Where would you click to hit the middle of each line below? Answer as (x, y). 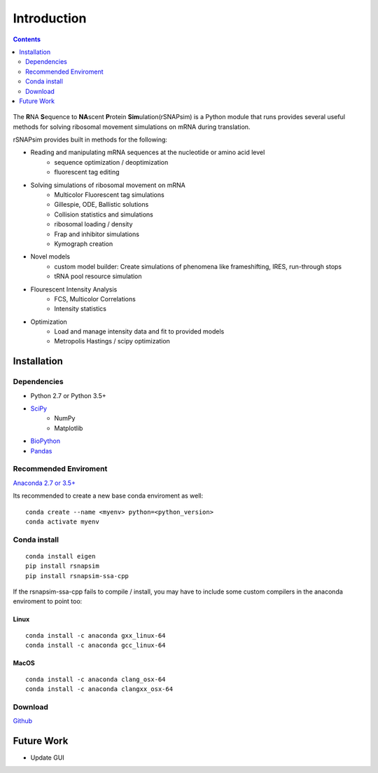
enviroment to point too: (48, 601)
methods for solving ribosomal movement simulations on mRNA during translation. (132, 127)
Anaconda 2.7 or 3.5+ (44, 483)
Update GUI (47, 758)
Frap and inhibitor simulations (97, 234)
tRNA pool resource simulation (98, 276)
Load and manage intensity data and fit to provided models (139, 331)
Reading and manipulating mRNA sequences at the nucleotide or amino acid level (148, 152)
